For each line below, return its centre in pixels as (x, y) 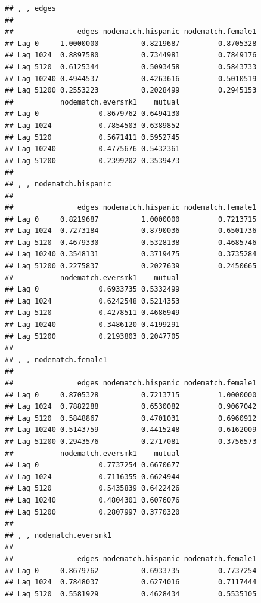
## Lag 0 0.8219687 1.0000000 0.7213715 (131, 219)
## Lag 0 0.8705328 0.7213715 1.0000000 (131, 395)
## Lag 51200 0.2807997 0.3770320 (92, 512)
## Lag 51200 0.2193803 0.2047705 (92, 336)
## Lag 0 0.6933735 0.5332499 (92, 290)
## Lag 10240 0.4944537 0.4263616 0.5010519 (131, 79)
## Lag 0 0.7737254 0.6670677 (92, 465)
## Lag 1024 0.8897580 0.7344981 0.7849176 (131, 55)
